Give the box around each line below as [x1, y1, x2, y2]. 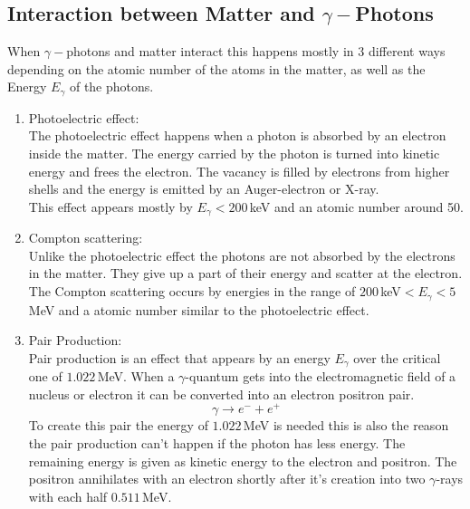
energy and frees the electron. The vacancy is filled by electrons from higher [28, 161, 450, 180]
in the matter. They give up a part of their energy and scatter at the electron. [28, 264, 463, 283]
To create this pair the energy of [28, 416, 208, 435]
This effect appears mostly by [28, 197, 193, 216]
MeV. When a [97, 367, 175, 386]
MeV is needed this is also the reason [243, 416, 449, 435]
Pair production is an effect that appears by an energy [28, 348, 331, 367]
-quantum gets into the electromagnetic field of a [185, 367, 456, 386]
